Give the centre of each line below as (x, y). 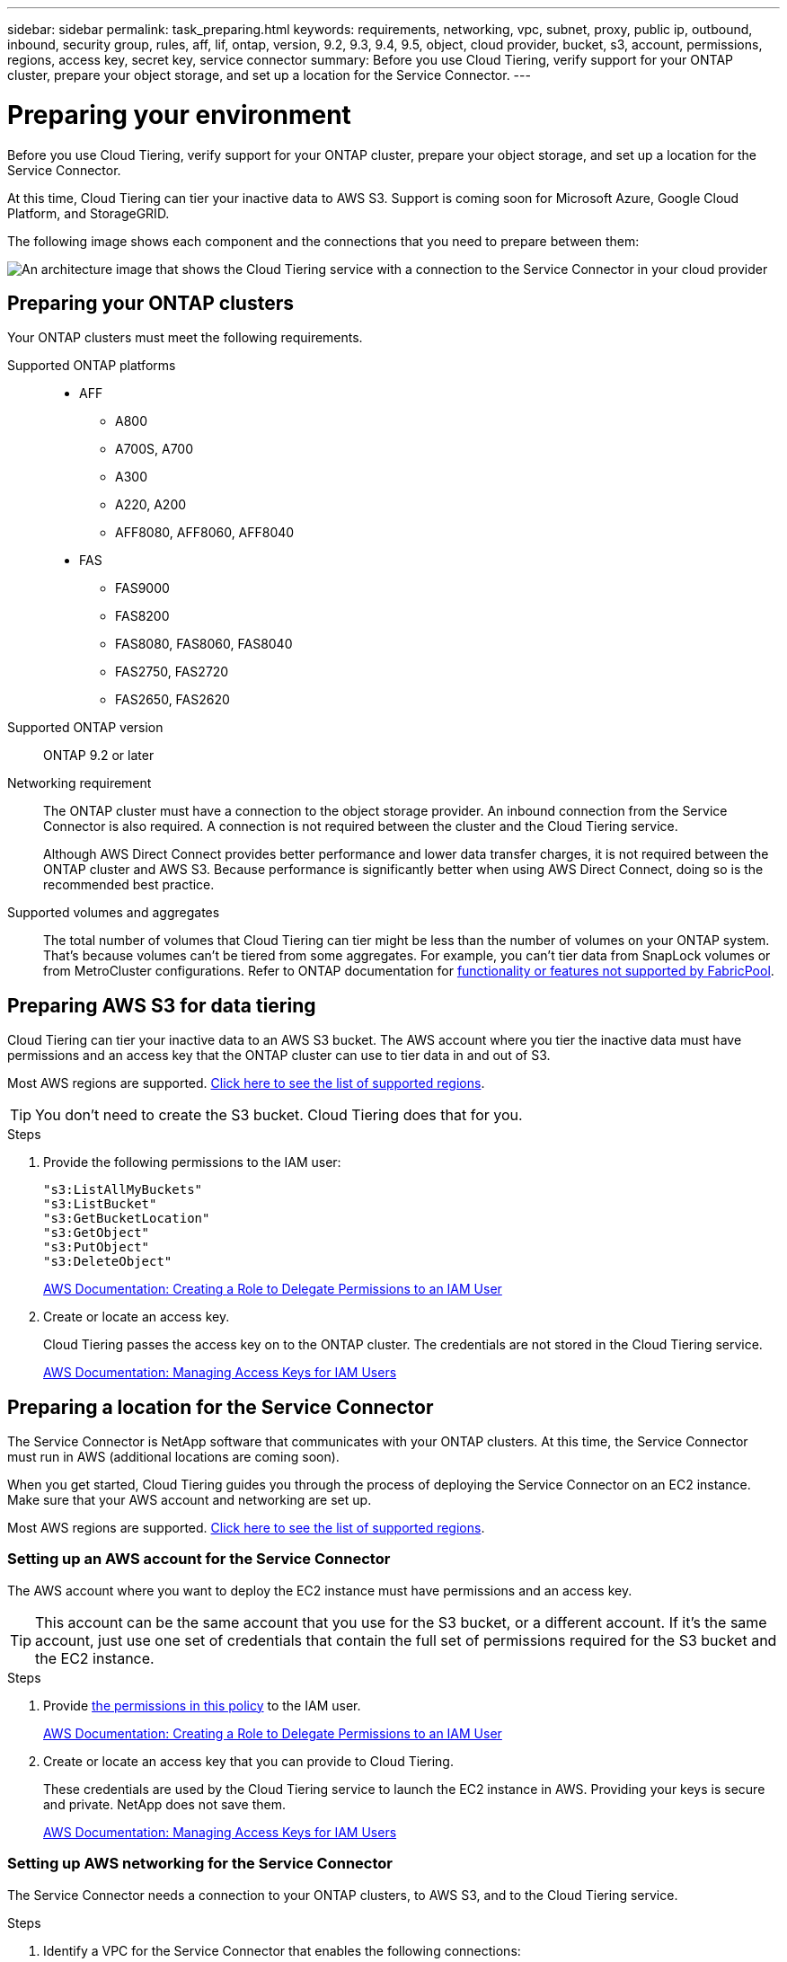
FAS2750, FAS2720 (172, 672)
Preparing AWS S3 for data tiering (162, 1005)
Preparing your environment (179, 115)
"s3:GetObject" (97, 1233)
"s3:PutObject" (97, 1247)
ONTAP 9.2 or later (99, 756)
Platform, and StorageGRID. (88, 213)
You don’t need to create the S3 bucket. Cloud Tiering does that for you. (279, 1115)
